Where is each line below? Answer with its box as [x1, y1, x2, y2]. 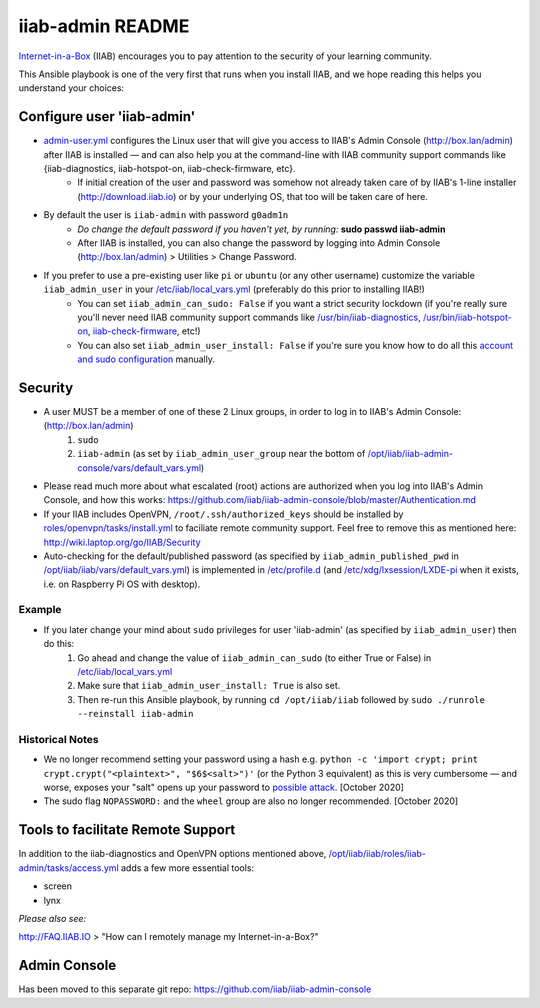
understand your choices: [18, 82, 125, 94]
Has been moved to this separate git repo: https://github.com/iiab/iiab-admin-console [18, 983, 372, 995]
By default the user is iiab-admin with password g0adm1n [43, 209, 289, 221]
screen [43, 880, 73, 892]
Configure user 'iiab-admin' [18, 108, 196, 125]
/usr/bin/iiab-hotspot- [422, 311, 512, 323]
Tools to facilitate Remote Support [18, 821, 236, 839]
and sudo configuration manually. [77, 353, 215, 365]
